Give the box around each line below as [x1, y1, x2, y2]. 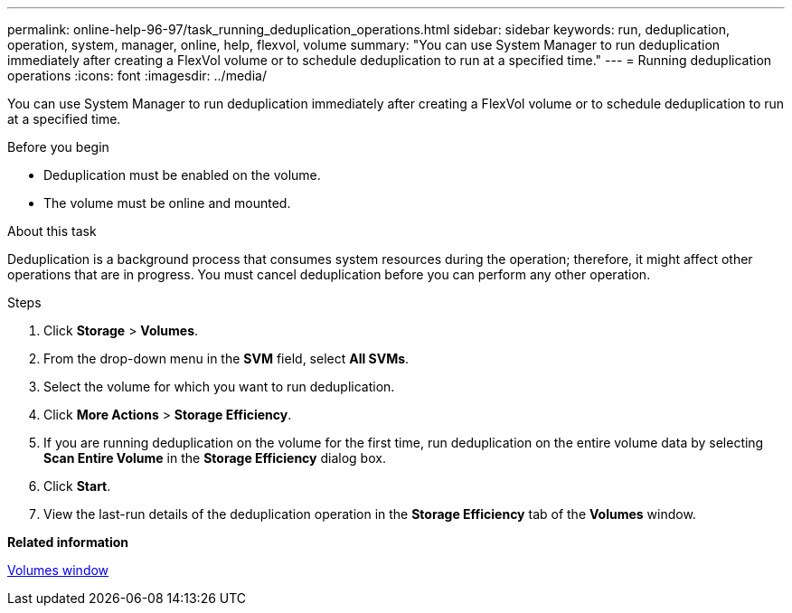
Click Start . [43, 478, 111, 494]
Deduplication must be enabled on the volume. [43, 167, 321, 183]
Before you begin [7, 139, 109, 155]
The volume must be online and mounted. [43, 195, 291, 211]
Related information [7, 534, 129, 550]
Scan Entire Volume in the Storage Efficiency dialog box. [43, 450, 386, 466]
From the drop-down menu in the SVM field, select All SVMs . [43, 351, 410, 366]
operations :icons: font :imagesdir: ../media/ [7, 68, 267, 83]
